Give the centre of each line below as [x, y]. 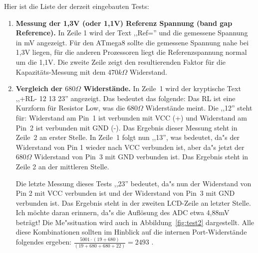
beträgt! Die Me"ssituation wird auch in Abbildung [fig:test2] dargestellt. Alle [135, 222]
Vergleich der [39, 88]
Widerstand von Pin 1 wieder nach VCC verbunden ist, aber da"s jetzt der [130, 147]
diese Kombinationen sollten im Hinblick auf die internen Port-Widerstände [131, 232]
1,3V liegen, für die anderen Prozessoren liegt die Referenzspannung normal [131, 52]
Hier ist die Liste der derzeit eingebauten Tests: [77, 6]
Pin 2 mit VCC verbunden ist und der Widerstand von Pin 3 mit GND [125, 193]
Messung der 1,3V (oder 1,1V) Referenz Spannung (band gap [124, 23]
